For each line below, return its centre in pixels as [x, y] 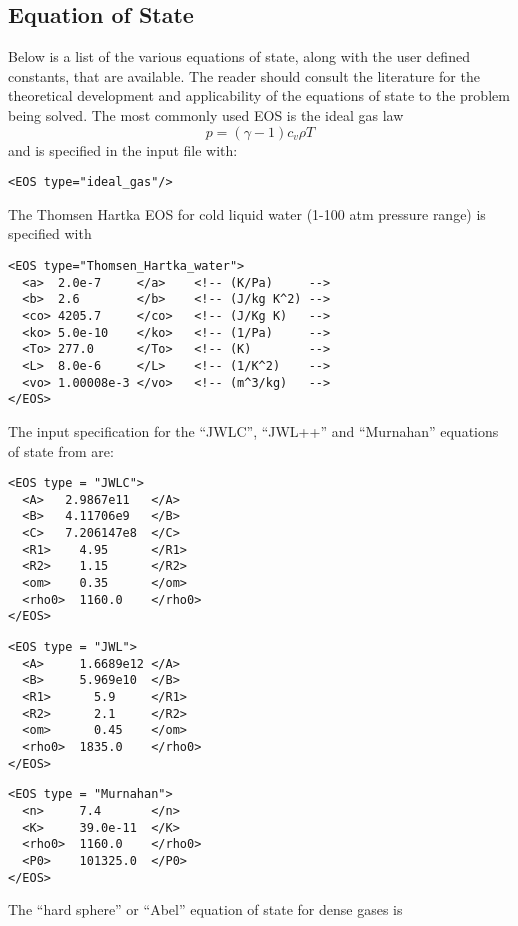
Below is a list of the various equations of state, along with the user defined [239, 56]
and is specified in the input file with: [123, 149]
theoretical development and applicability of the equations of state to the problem [259, 95]
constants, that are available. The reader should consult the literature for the [244, 75]
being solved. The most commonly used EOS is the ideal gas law [206, 114]
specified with [50, 233]
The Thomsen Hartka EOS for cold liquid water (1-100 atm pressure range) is [247, 213]
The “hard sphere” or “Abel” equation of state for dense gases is [205, 909]
